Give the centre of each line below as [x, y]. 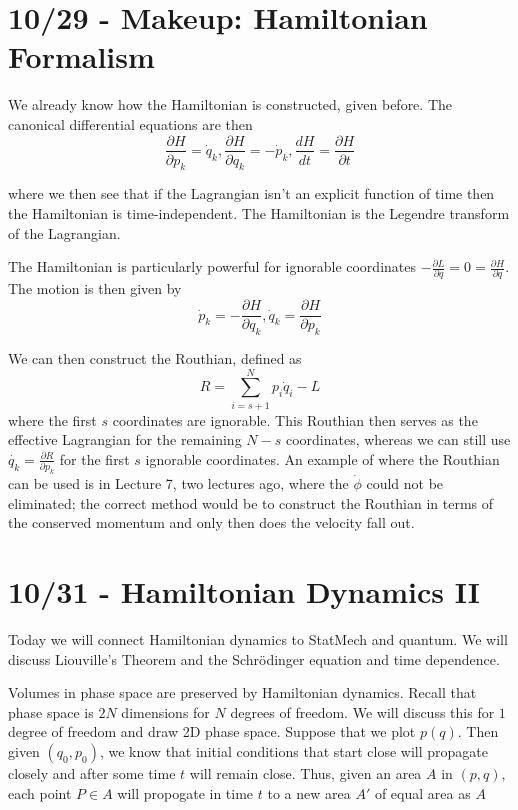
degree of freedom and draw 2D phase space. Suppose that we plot [212, 731]
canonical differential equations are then [130, 123]
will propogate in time [185, 792]
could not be [405, 483]
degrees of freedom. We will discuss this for [362, 711]
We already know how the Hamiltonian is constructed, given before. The [230, 104]
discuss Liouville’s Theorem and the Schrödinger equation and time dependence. [254, 658]
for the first [94, 458]
